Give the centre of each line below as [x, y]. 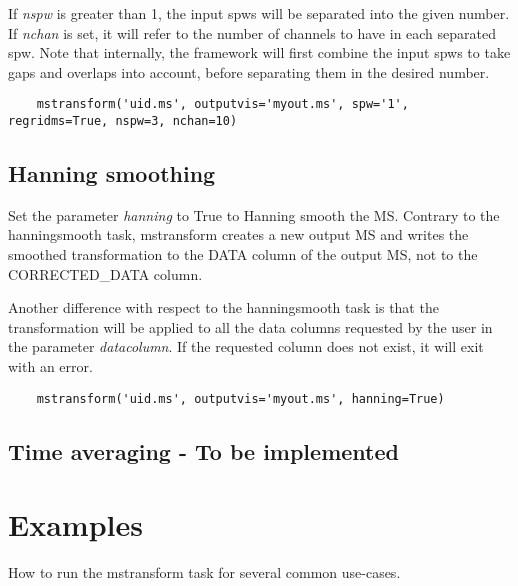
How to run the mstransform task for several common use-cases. [204, 572]
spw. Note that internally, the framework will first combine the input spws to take [259, 52]
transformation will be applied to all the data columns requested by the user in [250, 326]
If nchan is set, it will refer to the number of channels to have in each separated [252, 32]
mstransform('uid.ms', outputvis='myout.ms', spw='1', [222, 104]
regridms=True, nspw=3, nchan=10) [123, 121]
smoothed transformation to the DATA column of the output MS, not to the [243, 254]
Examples [75, 524]
